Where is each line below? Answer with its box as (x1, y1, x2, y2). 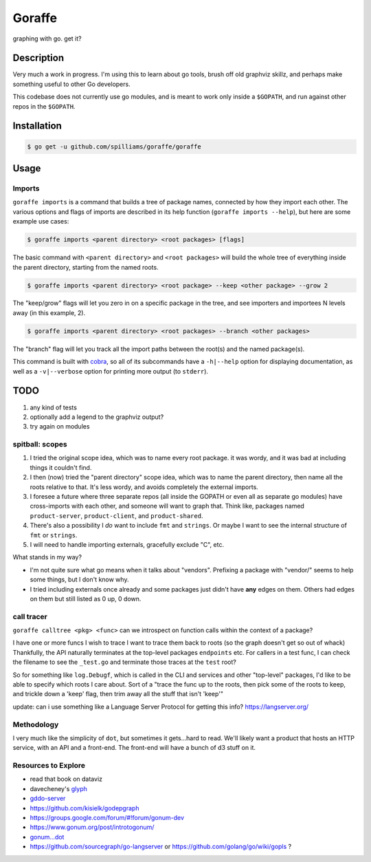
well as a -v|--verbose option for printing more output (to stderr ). (12, 367, 209, 375)
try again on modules (30, 422, 90, 431)
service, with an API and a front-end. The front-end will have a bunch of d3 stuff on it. (12, 744, 256, 752)
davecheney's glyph (30, 784, 87, 793)
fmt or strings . (30, 530, 78, 539)
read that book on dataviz (30, 775, 103, 784)
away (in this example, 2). (12, 308, 86, 316)
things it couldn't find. (30, 463, 92, 471)
